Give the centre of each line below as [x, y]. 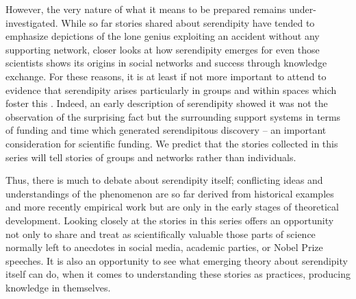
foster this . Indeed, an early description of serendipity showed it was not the [167, 103]
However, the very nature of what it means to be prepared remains [146, 9]
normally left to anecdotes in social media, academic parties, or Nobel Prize [164, 247]
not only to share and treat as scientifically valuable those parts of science [161, 234]
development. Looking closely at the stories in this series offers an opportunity [170, 220]
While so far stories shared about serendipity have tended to [188, 22]
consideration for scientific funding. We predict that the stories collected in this [172, 143]
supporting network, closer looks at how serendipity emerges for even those [163, 49]
